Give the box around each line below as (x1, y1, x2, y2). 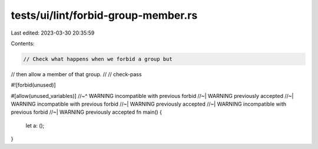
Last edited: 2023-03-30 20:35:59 (11, 29, 95, 36)
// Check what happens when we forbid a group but (23, 56, 173, 62)
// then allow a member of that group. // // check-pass (11, 70, 142, 77)
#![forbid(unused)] (11, 82, 56, 89)
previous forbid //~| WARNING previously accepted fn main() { (11, 109, 162, 116)
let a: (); (25, 122, 45, 129)
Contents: (11, 40, 35, 47)
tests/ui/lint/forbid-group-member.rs (11, 9, 198, 22)
